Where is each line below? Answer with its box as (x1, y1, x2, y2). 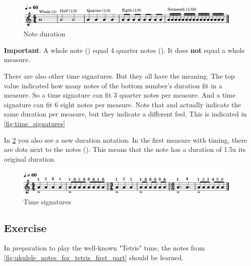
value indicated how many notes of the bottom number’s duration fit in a (4, 80, 222, 90)
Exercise (4, 220, 47, 235)
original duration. (4, 153, 56, 164)
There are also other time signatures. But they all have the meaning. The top (4, 70, 235, 81)
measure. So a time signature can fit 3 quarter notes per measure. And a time (4, 90, 236, 100)
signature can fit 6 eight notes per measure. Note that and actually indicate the (4, 99, 241, 109)
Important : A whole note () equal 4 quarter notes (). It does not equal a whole (4, 45, 245, 55)
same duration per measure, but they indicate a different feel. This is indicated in (4, 109, 247, 119)
